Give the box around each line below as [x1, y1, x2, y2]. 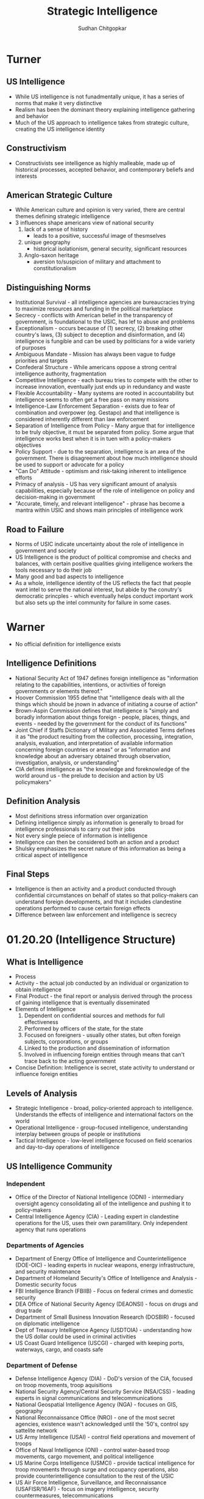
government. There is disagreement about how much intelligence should [15, 454, 198, 462]
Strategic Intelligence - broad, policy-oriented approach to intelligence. [15, 1105, 194, 1112]
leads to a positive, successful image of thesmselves [33, 232, 166, 240]
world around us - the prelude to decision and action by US [15, 772, 164, 779]
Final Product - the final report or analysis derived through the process [15, 992, 193, 1000]
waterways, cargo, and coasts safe [15, 1346, 104, 1354]
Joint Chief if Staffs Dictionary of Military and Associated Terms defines [15, 726, 195, 734]
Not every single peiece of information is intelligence [15, 831, 148, 839]
